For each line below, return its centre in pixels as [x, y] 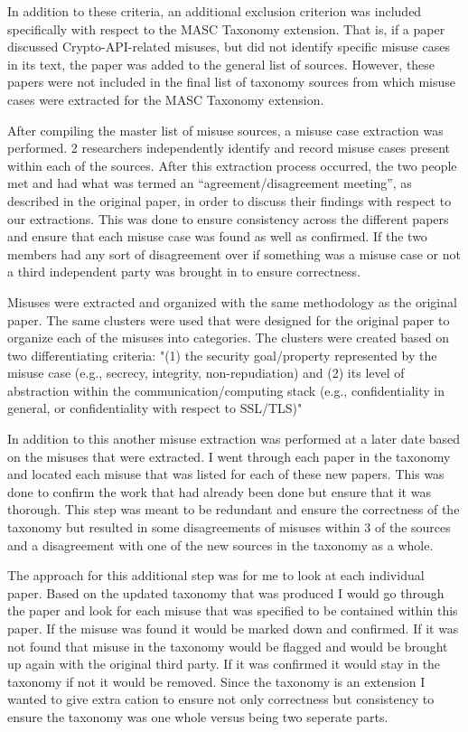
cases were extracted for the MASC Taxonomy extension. [166, 99]
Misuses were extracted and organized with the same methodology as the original [232, 301]
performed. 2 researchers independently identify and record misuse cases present [229, 148]
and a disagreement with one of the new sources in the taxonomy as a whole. [220, 544]
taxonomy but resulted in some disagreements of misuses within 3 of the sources [229, 527]
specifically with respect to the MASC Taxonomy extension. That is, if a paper [226, 28]
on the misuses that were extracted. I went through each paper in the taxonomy [229, 456]
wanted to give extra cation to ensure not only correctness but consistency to [221, 699]
